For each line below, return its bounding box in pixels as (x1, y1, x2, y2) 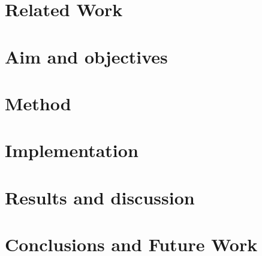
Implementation (5, 138, 138, 162)
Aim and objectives (5, 44, 168, 68)
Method (5, 91, 71, 115)
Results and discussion (5, 185, 195, 209)
